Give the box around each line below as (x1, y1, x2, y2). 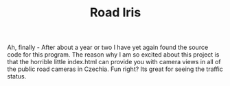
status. (7, 72, 27, 81)
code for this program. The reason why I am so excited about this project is (7, 51, 220, 59)
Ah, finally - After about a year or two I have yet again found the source (7, 43, 209, 52)
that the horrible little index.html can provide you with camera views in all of (7, 58, 221, 66)
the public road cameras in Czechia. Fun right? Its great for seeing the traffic (7, 65, 223, 73)
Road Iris (89, 5, 141, 20)
